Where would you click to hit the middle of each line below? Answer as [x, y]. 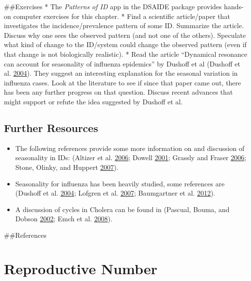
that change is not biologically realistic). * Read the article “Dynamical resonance [126, 54]
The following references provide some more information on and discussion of [130, 148]
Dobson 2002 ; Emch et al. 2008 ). [64, 219]
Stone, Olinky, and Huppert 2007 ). [67, 167]
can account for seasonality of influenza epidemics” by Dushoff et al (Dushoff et [122, 63]
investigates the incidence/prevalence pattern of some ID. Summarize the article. [124, 25]
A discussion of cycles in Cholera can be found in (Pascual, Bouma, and [122, 209]
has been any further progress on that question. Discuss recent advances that [118, 92]
